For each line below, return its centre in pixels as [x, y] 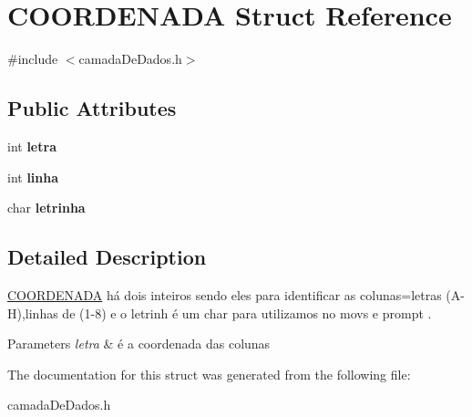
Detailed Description [107, 257]
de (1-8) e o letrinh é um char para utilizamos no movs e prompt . [247, 313]
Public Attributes [92, 108]
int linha [33, 177]
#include [33, 59]
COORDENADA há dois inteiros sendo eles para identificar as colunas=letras [225, 294]
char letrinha [46, 208]
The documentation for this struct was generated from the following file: [209, 374]
